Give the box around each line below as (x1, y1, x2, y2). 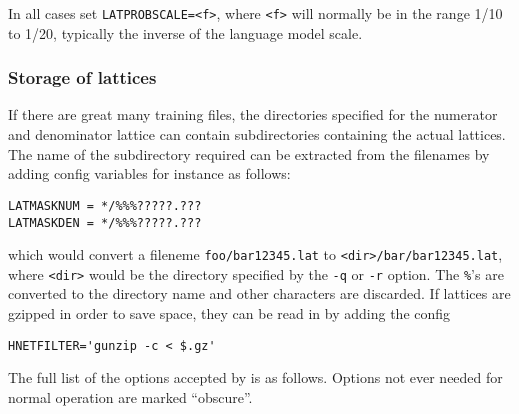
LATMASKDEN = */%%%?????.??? (8, 215, 202, 230)
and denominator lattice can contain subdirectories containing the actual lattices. (8, 124, 506, 145)
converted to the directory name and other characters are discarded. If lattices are (8, 283, 511, 304)
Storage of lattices (8, 65, 157, 90)
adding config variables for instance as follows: (8, 163, 291, 184)
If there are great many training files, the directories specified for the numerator (8, 104, 498, 125)
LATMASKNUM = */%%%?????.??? (8, 198, 202, 213)
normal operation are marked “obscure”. (8, 386, 253, 407)
